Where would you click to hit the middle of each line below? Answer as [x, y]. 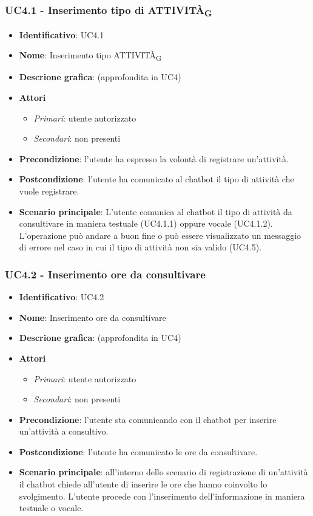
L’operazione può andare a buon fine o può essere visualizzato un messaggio [160, 235]
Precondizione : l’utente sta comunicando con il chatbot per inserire [148, 419]
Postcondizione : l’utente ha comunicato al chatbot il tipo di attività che [156, 179]
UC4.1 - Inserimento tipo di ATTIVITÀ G [109, 11]
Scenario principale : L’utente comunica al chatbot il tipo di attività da [156, 211]
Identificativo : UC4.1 [62, 34]
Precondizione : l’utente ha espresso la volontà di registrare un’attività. [154, 158]
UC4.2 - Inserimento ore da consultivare [105, 274]
